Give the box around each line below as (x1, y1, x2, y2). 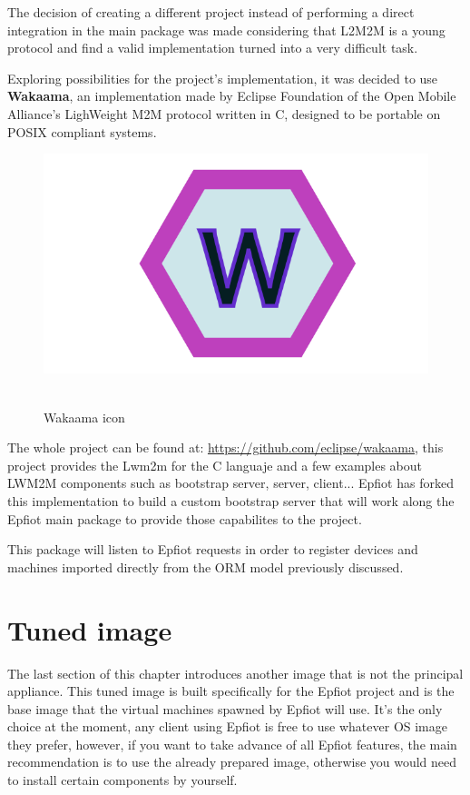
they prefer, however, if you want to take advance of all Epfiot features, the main (7, 734, 457, 753)
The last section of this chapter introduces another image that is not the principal (7, 663, 464, 682)
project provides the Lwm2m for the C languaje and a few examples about (7, 455, 423, 474)
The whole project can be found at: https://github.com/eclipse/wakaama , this (7, 438, 444, 457)
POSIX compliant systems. (7, 122, 157, 141)
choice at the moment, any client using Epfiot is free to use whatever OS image (7, 717, 448, 736)
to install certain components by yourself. (7, 770, 238, 790)
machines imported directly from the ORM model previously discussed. (7, 557, 404, 576)
